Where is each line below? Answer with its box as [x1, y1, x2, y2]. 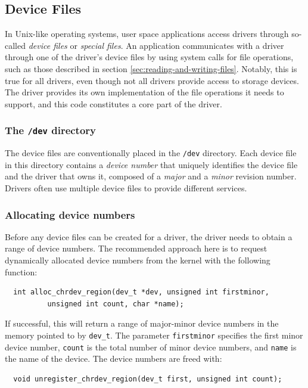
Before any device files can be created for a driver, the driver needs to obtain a [5, 230, 293, 243]
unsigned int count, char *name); [47, 299, 184, 308]
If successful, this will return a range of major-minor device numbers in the [5, 317, 279, 330]
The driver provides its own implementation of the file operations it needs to [5, 86, 284, 98]
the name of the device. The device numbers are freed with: [5, 352, 222, 365]
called [5, 39, 26, 51]
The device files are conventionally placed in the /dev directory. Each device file [5, 147, 297, 159]
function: [5, 265, 38, 278]
